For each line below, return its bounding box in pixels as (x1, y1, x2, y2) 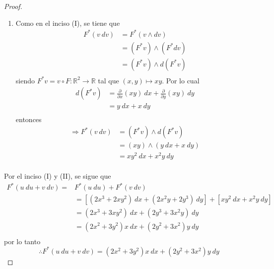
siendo (15, 75, 35, 85)
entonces (15, 114, 42, 124)
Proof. (4, 1, 22, 11)
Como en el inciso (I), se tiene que (15, 17, 120, 28)
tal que (98, 75, 119, 85)
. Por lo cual (162, 75, 200, 85)
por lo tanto (4, 236, 41, 246)
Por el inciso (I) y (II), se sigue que (4, 171, 111, 181)
